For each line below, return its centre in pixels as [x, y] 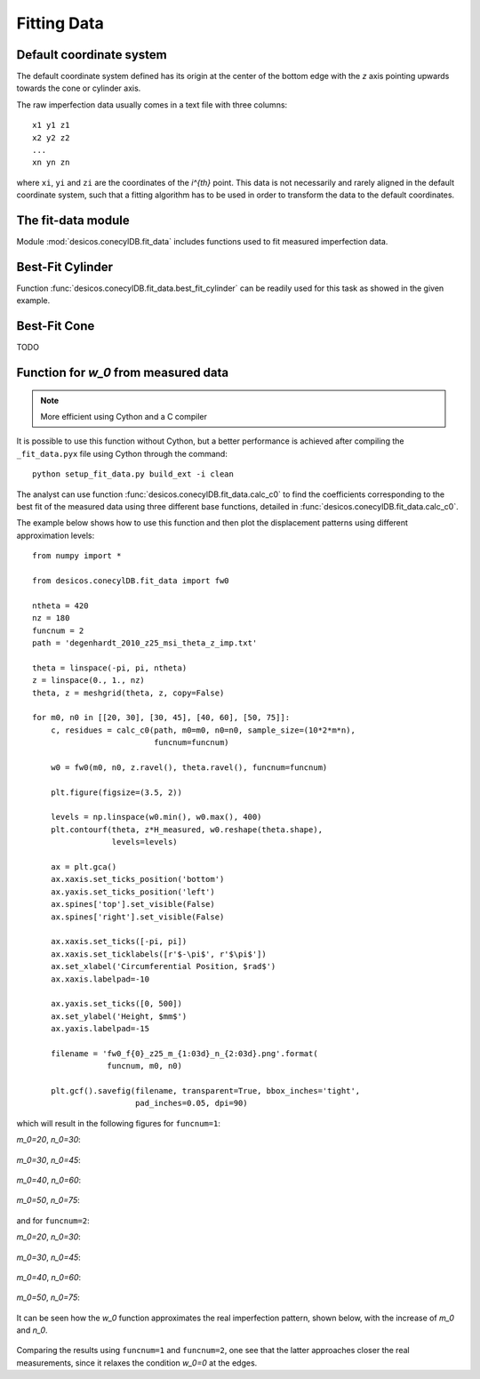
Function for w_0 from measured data [123, 373]
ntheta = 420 [60, 605]
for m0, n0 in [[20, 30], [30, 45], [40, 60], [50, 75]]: [161, 718]
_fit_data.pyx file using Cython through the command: [122, 453]
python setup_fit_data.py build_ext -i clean [133, 474]
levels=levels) [144, 842]
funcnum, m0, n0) [144, 1066]
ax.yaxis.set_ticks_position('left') [132, 892]
